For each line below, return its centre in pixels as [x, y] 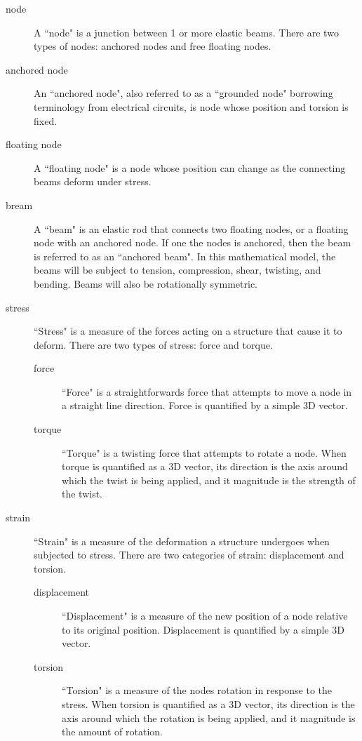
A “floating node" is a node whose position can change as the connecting [190, 167]
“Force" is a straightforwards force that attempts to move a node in [207, 391]
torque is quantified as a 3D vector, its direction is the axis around [205, 466]
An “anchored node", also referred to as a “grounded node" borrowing [183, 93]
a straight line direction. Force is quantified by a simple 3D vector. [205, 405]
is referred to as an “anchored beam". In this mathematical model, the [185, 256]
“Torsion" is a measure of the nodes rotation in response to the [197, 690]
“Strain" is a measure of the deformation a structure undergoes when [182, 541]
